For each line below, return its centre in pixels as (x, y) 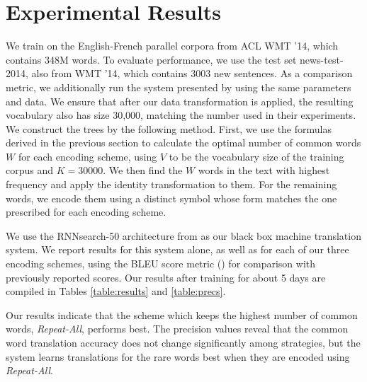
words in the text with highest (264, 170)
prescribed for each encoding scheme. (86, 212)
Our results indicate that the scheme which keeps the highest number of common (182, 314)
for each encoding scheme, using (87, 156)
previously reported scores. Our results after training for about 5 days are (166, 277)
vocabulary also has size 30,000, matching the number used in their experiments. (181, 115)
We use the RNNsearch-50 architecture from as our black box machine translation (183, 235)
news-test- (321, 59)
